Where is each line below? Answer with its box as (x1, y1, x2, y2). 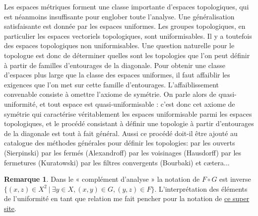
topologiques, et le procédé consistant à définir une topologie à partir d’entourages (4, 118, 254, 129)
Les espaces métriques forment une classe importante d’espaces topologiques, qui (4, 1, 249, 11)
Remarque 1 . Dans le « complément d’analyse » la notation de (4, 174, 200, 184)
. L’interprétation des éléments (154, 183, 248, 194)
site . (4, 203, 16, 213)
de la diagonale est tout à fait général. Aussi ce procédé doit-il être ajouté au (4, 128, 238, 138)
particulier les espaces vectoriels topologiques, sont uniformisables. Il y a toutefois (4, 30, 252, 41)
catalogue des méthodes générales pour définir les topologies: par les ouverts (4, 138, 235, 148)
